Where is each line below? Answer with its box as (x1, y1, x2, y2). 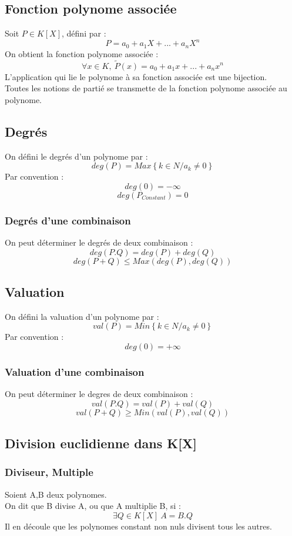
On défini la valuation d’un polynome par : (5, 310, 159, 322)
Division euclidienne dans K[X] (5, 434, 197, 452)
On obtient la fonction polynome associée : (5, 47, 159, 59)
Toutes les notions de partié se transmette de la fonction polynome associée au (5, 82, 287, 94)
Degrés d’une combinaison (5, 213, 131, 227)
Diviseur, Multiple (5, 465, 93, 479)
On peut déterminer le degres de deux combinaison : (5, 388, 193, 400)
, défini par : (62, 27, 106, 39)
